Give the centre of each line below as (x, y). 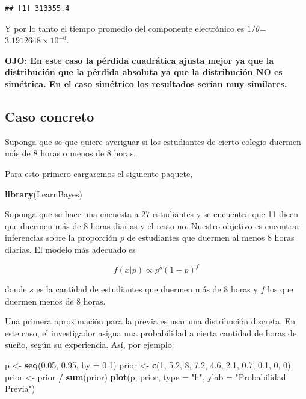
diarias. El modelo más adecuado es (70, 249)
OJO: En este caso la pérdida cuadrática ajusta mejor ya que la (139, 60)
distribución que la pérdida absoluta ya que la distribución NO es (144, 72)
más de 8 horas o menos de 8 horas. (71, 153)
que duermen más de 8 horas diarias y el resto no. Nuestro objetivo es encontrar (152, 225)
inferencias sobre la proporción (61, 237)
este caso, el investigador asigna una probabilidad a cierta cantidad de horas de (151, 332)
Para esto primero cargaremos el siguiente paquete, (99, 173)
